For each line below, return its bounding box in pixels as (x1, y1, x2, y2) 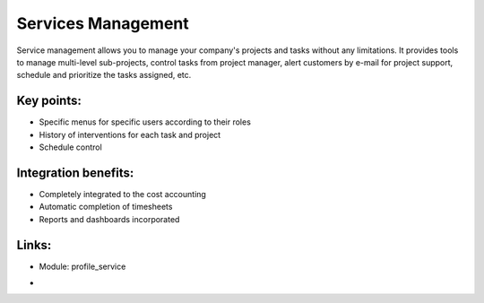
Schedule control (39, 142, 102, 152)
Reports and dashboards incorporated (39, 213, 180, 224)
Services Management (16, 13, 190, 33)
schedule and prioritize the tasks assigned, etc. (16, 70, 192, 81)
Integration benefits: (16, 165, 134, 180)
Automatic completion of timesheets (39, 202, 173, 212)
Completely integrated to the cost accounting (39, 188, 206, 199)
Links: (16, 238, 52, 253)
